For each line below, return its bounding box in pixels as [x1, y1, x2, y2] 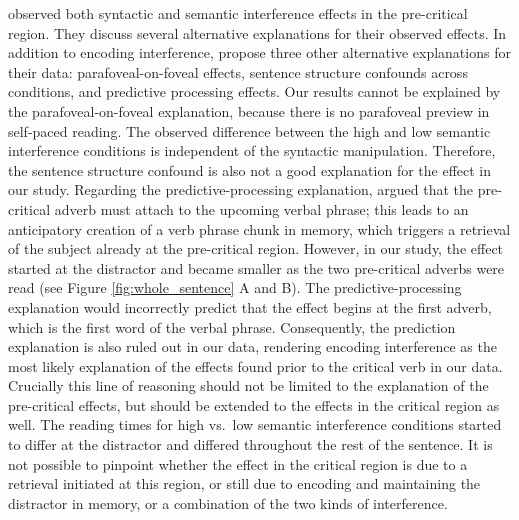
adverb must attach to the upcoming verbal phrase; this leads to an [54, 198, 469, 219]
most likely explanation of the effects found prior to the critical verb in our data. [8, 355, 503, 376]
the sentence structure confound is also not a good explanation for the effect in [8, 159, 492, 180]
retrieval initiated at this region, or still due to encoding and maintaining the [8, 473, 481, 494]
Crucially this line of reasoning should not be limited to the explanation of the [8, 375, 489, 396]
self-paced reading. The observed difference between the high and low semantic [8, 120, 491, 141]
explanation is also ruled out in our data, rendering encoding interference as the [8, 336, 497, 357]
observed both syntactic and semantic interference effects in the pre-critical [8, 3, 468, 23]
